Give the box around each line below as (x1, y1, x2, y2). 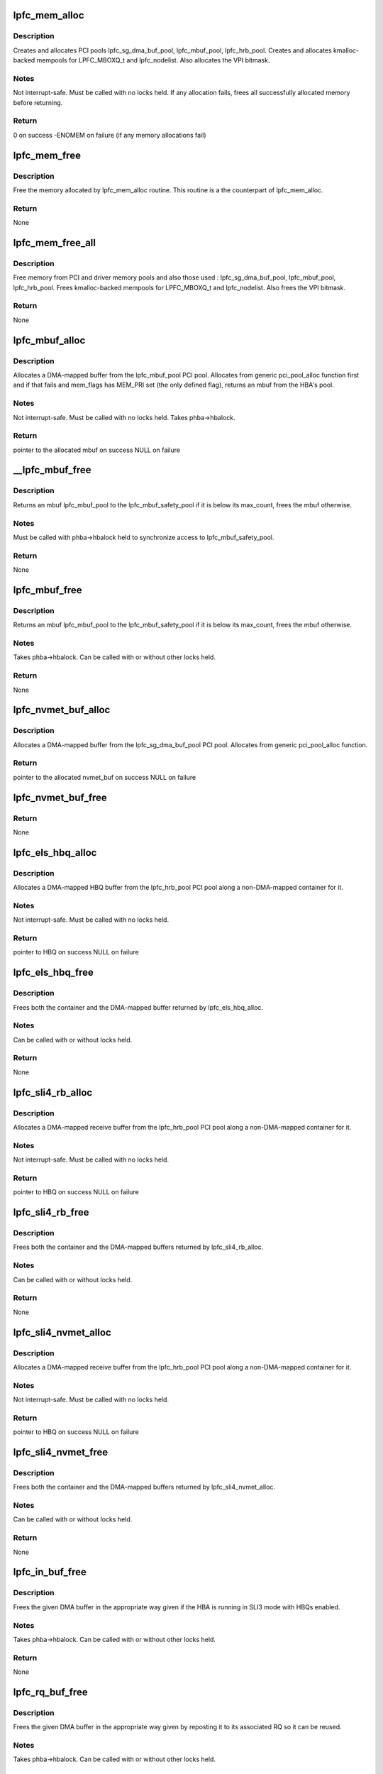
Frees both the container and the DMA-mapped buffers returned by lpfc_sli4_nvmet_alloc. (13, 1483, 276, 1492)
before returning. (13, 98, 63, 106)
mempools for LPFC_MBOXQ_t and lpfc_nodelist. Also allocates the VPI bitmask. (36, 56, 270, 65)
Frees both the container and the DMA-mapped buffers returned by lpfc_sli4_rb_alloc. (13, 1243, 264, 1252)
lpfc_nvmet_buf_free (13, 791, 108, 803)
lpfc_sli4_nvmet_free (13, 1446, 109, 1458)
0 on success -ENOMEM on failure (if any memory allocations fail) (13, 131, 206, 139)
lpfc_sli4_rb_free (13, 1206, 89, 1218)
